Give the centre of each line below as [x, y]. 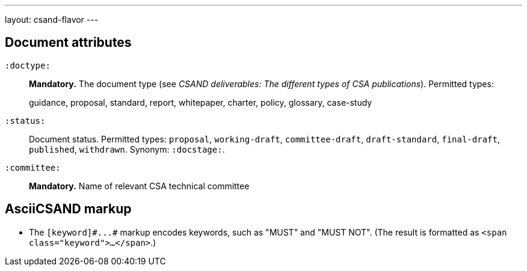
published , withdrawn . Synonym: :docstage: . [127, 149]
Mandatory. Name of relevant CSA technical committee [139, 186]
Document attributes [68, 43]
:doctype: [28, 65]
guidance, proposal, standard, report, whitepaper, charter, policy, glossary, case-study [201, 102]
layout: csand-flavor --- [52, 20]
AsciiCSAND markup [68, 209]
